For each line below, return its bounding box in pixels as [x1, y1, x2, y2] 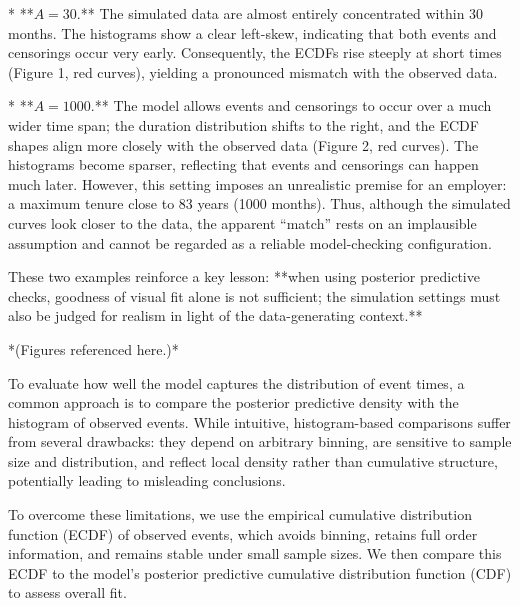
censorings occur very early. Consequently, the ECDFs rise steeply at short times [8, 42, 502, 63]
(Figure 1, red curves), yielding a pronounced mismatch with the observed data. [8, 61, 498, 82]
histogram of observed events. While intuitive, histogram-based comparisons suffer [8, 411, 511, 432]
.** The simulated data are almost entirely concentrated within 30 [76, 3, 484, 23]
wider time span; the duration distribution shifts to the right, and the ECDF [8, 114, 479, 135]
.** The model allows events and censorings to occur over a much [90, 95, 492, 116]
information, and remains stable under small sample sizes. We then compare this [8, 543, 502, 564]
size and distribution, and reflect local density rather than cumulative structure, [8, 450, 498, 471]
